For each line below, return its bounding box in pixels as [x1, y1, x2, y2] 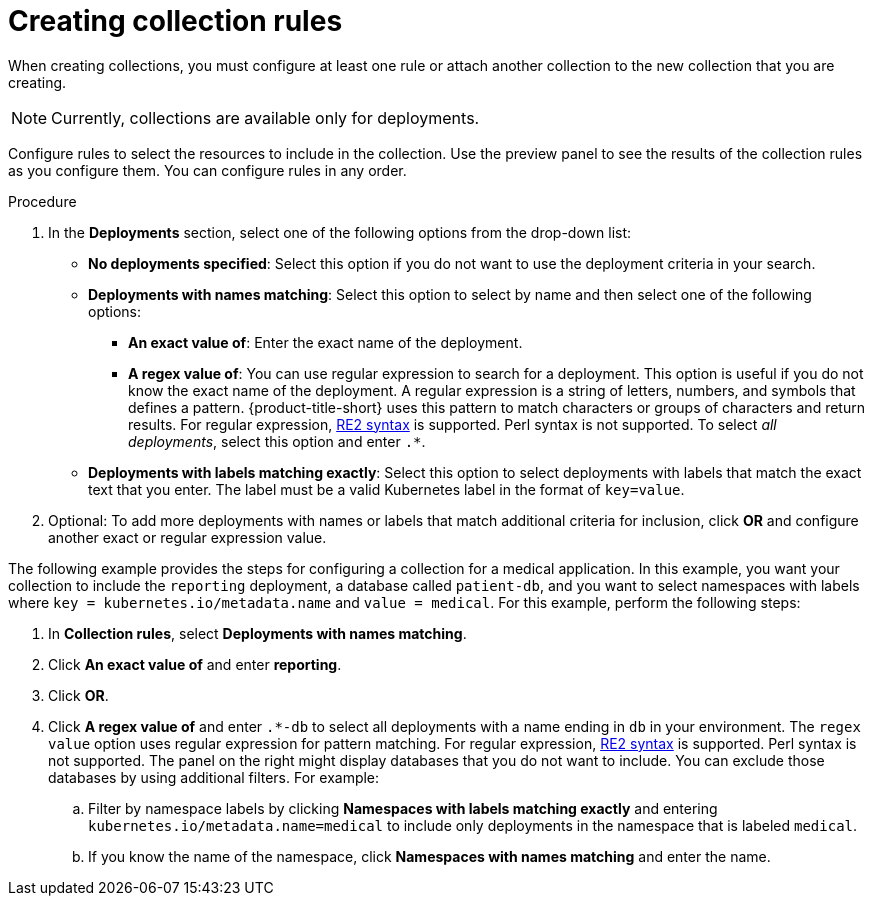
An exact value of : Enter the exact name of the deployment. [128, 333, 523, 351]
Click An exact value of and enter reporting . [48, 655, 342, 673]
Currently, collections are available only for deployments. [51, 107, 480, 128]
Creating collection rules [8, 4, 343, 38]
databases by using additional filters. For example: [48, 768, 380, 786]
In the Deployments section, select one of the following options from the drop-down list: [48, 223, 632, 241]
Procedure [8, 192, 77, 210]
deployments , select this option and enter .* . [128, 432, 426, 450]
